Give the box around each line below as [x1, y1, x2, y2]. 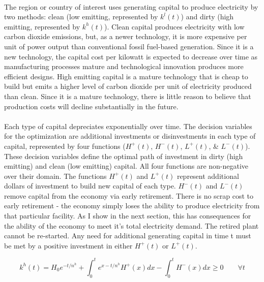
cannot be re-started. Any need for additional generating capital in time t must [4, 230, 251, 241]
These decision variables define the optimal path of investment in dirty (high [4, 150, 243, 161]
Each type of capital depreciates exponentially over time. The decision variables [4, 120, 252, 131]
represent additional [177, 170, 239, 181]
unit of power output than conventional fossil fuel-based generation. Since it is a [4, 41, 254, 51]
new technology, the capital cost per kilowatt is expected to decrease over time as [4, 51, 258, 61]
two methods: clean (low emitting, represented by [4, 11, 158, 22]
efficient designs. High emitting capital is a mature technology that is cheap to [4, 71, 248, 81]
